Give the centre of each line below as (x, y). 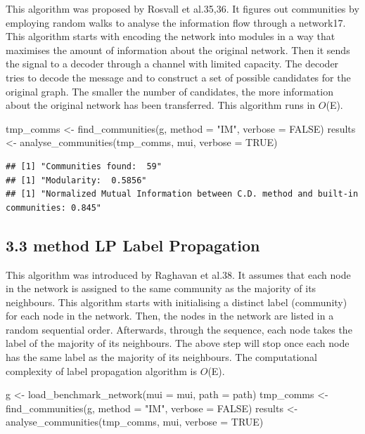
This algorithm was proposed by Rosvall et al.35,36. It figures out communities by (182, 8)
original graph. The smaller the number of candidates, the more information (169, 91)
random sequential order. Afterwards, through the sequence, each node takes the (179, 329)
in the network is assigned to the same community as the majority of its (161, 288)
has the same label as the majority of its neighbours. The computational (162, 357)
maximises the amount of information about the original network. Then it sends (178, 50)
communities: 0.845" (54, 208)
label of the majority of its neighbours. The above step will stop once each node (178, 343)
